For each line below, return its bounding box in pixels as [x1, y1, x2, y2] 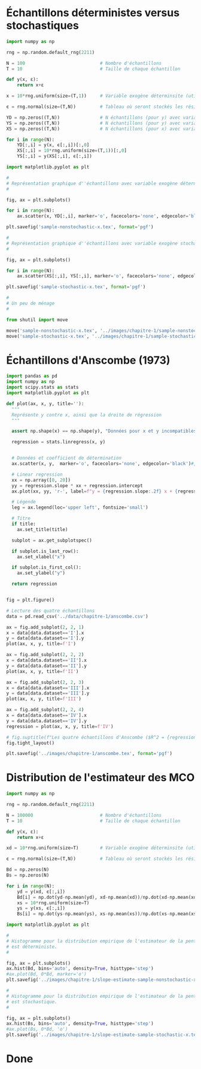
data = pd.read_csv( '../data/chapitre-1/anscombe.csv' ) [6, 613, 148, 620]
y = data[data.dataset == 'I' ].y [6, 635, 84, 641]
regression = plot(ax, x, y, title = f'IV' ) [6, 723, 114, 729]
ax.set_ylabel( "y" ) [17, 570, 66, 576]
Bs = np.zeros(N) [6, 872, 50, 878]
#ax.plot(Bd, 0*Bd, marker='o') [6, 971, 87, 977]
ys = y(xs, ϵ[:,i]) [17, 905, 66, 911]
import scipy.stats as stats [6, 384, 79, 391]
